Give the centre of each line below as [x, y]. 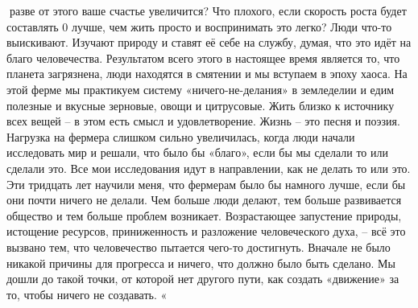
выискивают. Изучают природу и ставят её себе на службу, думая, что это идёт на [209, 42]
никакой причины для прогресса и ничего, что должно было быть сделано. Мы [201, 263]
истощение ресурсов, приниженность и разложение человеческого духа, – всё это [206, 231]
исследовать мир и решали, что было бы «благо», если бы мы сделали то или [197, 152]
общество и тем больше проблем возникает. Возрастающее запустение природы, [204, 215]
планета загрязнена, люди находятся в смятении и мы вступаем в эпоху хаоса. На [207, 74]
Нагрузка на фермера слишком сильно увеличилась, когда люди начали [181, 136]
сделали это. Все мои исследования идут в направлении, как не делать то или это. [209, 168]
